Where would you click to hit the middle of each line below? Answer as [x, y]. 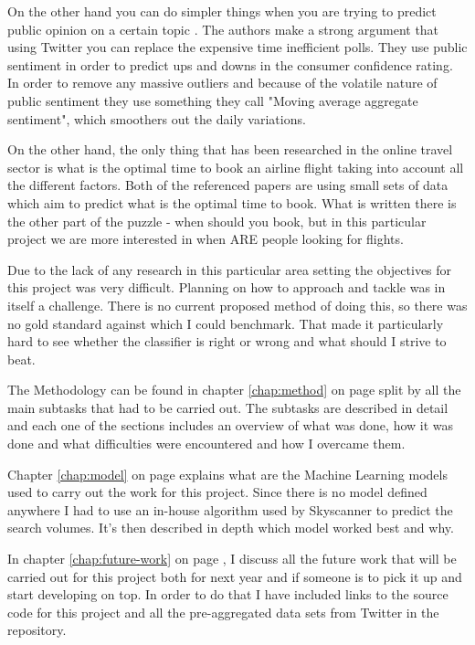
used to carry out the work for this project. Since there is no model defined [217, 492]
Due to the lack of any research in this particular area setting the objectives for [230, 269]
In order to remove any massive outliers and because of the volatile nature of [222, 83]
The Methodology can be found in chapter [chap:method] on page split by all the [234, 390]
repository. [37, 630]
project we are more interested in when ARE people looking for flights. [206, 239]
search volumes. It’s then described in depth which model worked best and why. [231, 528]
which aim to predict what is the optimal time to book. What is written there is [232, 202]
